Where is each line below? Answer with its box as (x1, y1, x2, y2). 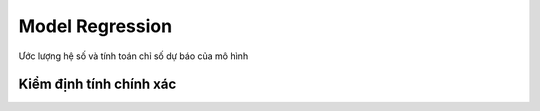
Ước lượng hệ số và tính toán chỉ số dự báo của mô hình (18, 50, 249, 62)
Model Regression (18, 15, 173, 37)
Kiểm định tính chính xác (18, 76, 177, 93)
